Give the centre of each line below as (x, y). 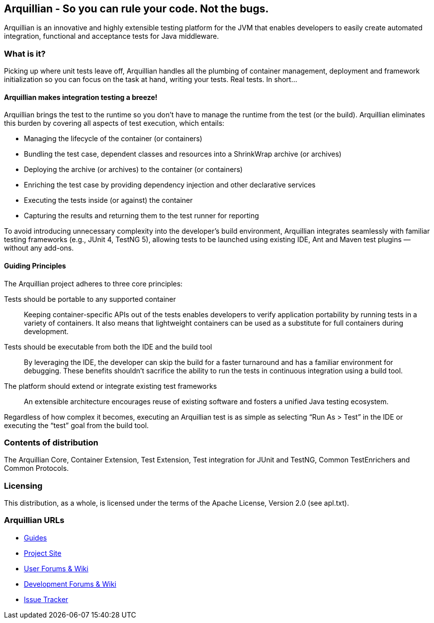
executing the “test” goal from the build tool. (77, 425)
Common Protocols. (37, 468)
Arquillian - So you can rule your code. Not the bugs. (136, 9)
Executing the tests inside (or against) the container (108, 200)
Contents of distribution (51, 442)
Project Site (43, 553)
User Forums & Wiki (56, 568)
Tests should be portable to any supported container (90, 299)
